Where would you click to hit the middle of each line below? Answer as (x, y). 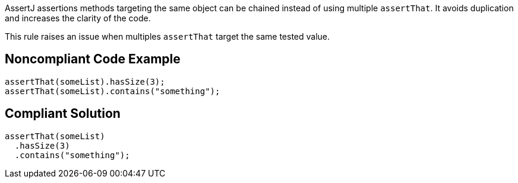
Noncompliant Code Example (93, 59)
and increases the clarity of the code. (78, 18)
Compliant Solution (63, 114)
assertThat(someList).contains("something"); (113, 91)
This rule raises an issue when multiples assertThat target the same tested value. (168, 36)
